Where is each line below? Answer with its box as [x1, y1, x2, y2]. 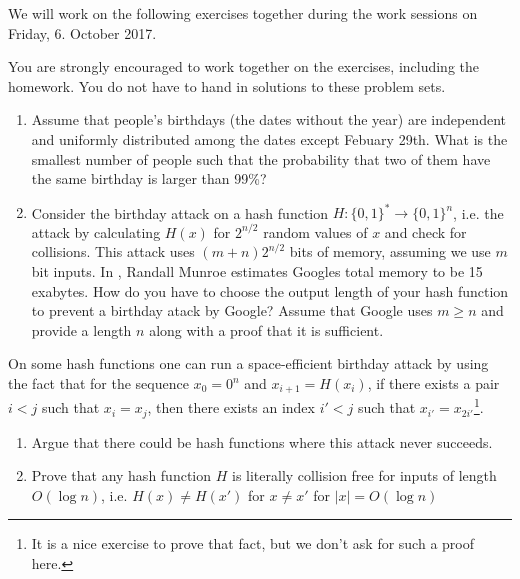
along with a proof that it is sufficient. [149, 319, 384, 340]
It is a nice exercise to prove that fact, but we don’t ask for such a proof [31, 533, 474, 554]
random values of [263, 221, 368, 242]
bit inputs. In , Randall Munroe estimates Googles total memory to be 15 [31, 261, 483, 282]
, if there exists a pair [367, 373, 500, 393]
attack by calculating [31, 221, 161, 242]
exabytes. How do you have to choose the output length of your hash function [31, 280, 509, 301]
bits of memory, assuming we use [289, 241, 491, 262]
